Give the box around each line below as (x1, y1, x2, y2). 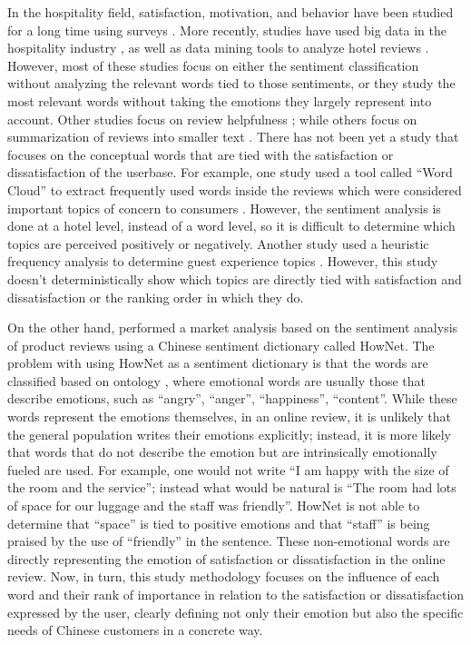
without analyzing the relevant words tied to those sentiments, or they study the (7, 74, 456, 93)
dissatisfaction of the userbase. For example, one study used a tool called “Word (7, 163, 453, 182)
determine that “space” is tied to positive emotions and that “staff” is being (7, 513, 430, 532)
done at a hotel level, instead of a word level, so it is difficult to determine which (7, 216, 456, 235)
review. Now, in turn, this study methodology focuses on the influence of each (7, 567, 440, 586)
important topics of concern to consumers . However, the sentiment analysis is (7, 198, 441, 217)
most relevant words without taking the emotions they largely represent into (7, 91, 432, 110)
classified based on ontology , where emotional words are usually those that (7, 371, 427, 390)
